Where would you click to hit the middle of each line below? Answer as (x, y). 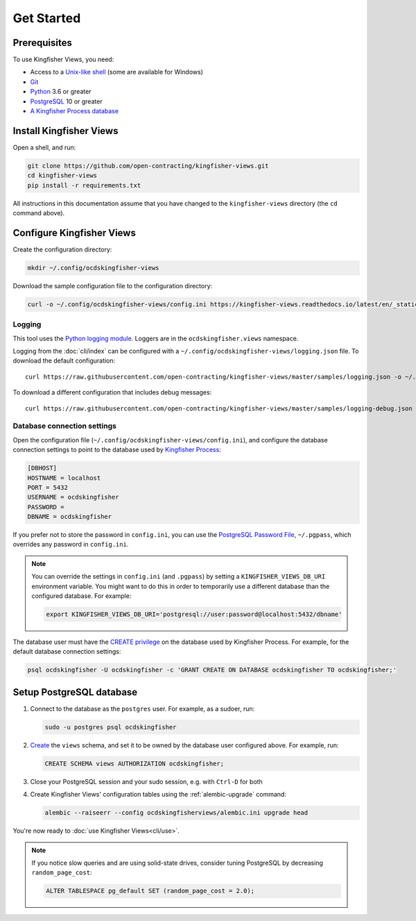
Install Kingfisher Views (66, 131)
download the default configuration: (64, 360)
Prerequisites (42, 43)
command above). (39, 213)
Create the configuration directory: (62, 249)
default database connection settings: (67, 652)
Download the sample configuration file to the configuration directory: (113, 285)
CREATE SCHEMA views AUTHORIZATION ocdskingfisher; (135, 763)
